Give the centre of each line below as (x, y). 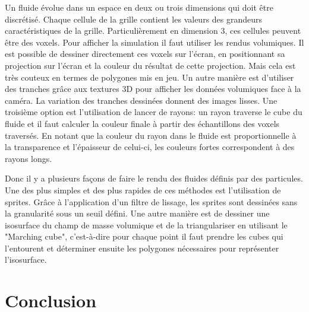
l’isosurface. (26, 260)
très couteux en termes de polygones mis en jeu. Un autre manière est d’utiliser (149, 77)
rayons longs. (29, 158)
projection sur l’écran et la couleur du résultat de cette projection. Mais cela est (150, 65)
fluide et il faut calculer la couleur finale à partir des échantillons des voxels (142, 123)
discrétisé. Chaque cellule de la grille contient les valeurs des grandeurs (134, 19)
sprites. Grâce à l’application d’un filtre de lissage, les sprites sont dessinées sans (151, 201)
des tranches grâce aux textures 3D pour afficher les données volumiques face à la (153, 89)
